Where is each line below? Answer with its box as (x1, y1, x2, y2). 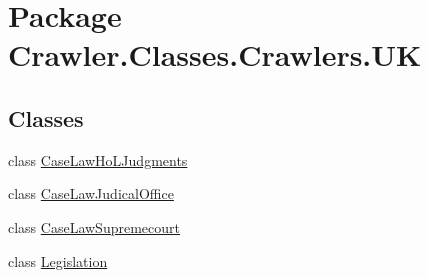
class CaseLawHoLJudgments (8, 149, 188, 170)
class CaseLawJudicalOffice (8, 183, 174, 204)
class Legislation (8, 250, 108, 271)
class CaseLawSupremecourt (8, 216, 180, 237)
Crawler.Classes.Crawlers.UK (8, 34, 422, 75)
